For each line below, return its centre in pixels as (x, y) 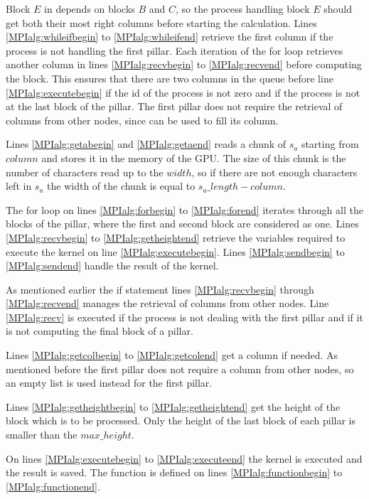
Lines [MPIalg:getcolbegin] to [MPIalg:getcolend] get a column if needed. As (172, 355)
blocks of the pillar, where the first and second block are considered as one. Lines (182, 224)
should (338, 9)
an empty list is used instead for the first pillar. (109, 383)
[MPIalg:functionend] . (53, 486)
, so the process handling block (243, 9)
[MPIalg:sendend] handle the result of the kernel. (112, 265)
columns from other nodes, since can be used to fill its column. (142, 120)
